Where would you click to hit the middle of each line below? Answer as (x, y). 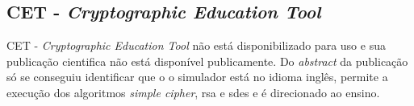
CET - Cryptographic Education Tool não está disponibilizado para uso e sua (196, 45)
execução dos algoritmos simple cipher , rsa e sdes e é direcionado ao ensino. (193, 92)
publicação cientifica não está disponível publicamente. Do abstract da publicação (207, 61)
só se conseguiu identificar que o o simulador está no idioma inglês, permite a (197, 77)
